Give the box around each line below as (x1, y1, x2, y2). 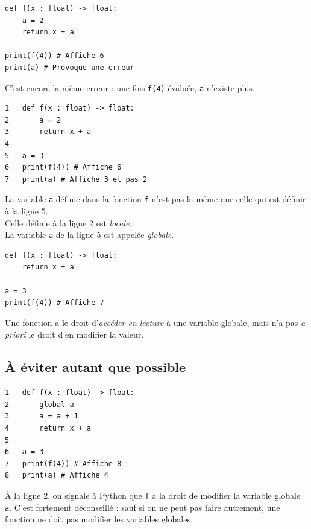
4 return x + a (5, 424, 92, 433)
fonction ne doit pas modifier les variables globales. (5, 513, 193, 525)
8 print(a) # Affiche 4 (5, 471, 108, 480)
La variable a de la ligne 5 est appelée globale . (5, 228, 174, 241)
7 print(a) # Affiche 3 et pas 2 (5, 175, 148, 184)
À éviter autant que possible (5, 357, 186, 376)
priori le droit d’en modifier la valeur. (5, 328, 144, 341)
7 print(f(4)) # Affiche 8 (5, 459, 122, 468)
